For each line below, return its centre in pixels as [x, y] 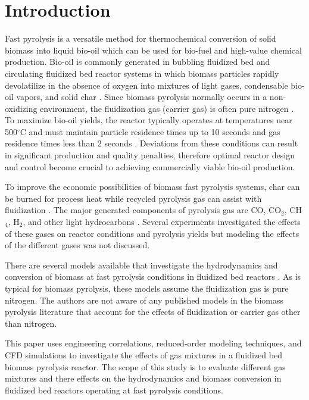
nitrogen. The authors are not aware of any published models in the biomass [144, 300]
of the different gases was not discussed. [77, 245]
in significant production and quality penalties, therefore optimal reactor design [150, 155]
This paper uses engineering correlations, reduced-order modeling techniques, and [153, 343]
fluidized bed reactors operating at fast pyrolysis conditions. [114, 390]
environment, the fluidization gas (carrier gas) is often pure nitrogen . [167, 108]
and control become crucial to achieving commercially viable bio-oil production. [150, 166]
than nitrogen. [31, 323]
